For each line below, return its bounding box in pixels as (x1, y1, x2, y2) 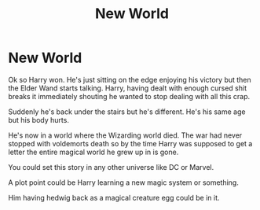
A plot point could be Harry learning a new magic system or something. (8, 178, 240, 187)
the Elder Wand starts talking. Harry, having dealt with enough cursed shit (8, 83, 247, 93)
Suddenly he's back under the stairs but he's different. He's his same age (8, 107, 246, 116)
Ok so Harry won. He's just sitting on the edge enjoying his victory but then (8, 75, 251, 84)
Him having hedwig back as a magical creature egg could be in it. (8, 193, 220, 202)
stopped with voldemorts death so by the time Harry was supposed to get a (8, 138, 253, 148)
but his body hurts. (8, 115, 69, 124)
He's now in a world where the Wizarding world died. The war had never (8, 131, 243, 140)
